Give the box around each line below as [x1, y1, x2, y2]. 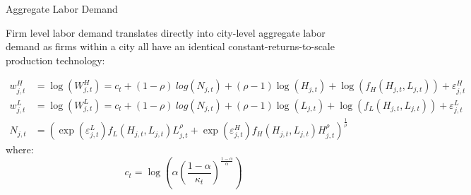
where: [6, 142, 34, 157]
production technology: [6, 52, 105, 67]
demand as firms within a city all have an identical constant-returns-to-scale [6, 39, 335, 54]
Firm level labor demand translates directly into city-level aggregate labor [6, 25, 326, 40]
